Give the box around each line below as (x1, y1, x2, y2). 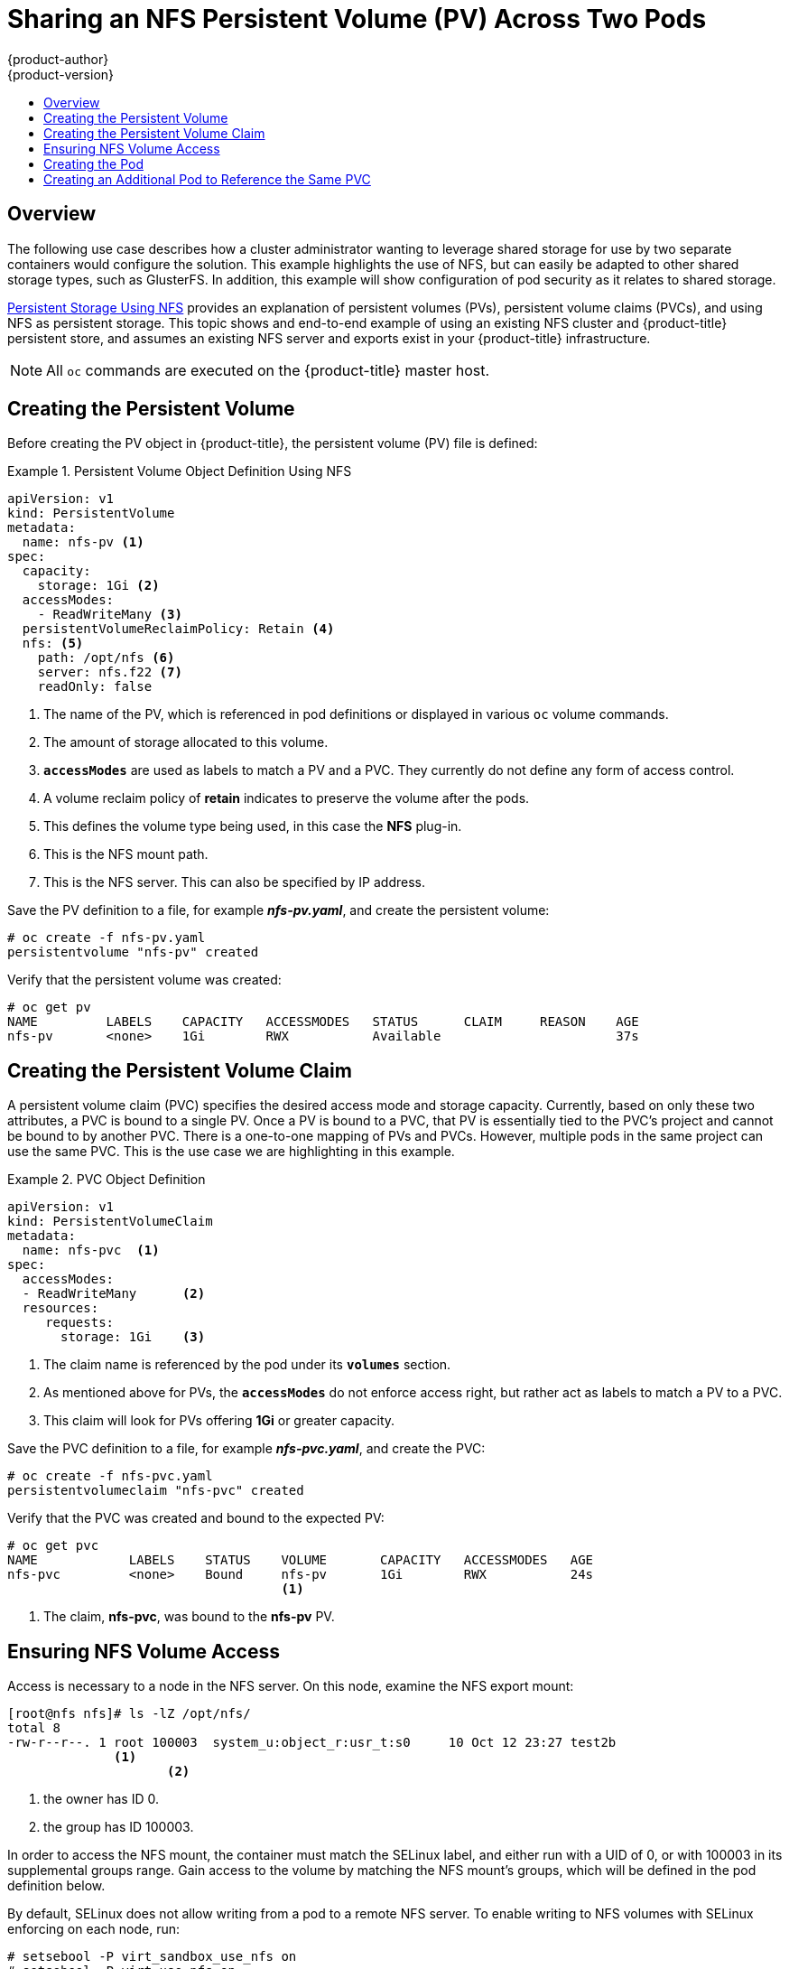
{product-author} (7, 51, 109, 67)
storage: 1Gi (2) (37, 578, 160, 593)
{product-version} (7, 66, 115, 82)
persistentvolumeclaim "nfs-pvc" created (7, 1483, 304, 1498)
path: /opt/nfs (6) (37, 650, 175, 666)
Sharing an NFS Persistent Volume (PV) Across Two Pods (7, 4, 707, 34)
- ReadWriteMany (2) (22, 1286, 206, 1302)
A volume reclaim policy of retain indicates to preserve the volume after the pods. (43, 790, 530, 807)
